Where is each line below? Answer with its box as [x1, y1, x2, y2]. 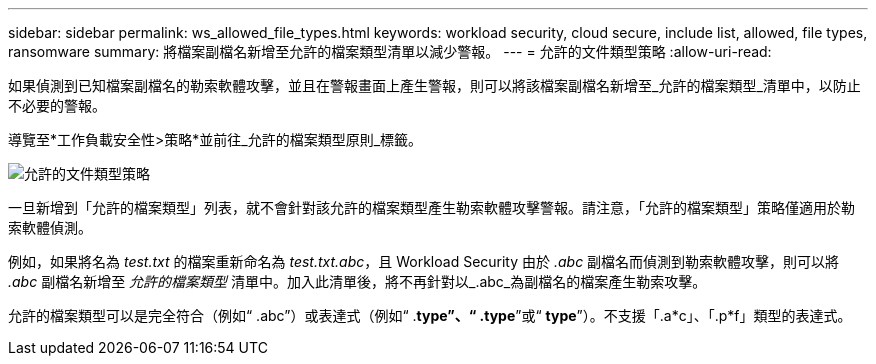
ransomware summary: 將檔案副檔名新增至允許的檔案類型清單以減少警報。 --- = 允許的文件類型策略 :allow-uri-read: [8, 43, 772, 60]
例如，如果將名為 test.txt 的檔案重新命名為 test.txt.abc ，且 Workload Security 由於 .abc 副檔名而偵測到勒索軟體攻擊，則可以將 [8, 253, 840, 270]
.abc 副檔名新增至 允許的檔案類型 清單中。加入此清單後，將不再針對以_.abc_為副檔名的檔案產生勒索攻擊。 [8, 273, 707, 290]
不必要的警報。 [8, 97, 106, 114]
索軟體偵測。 [8, 219, 92, 236]
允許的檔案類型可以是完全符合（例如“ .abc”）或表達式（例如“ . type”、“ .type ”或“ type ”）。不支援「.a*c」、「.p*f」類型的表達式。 [8, 307, 852, 324]
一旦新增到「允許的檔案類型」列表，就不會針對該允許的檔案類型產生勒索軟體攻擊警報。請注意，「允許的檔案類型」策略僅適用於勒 [8, 199, 855, 216]
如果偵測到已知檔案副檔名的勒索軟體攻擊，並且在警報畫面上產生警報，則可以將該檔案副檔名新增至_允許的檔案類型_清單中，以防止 [8, 77, 861, 94]
